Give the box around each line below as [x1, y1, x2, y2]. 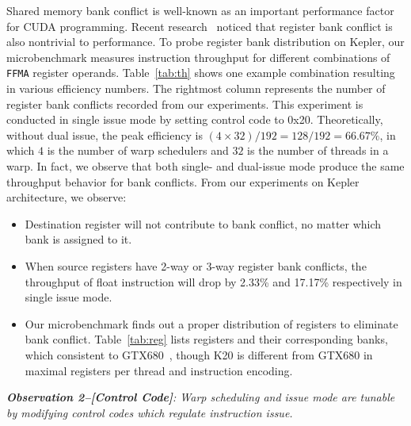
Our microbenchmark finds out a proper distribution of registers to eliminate [25, 315, 398, 332]
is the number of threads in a [247, 142, 389, 159]
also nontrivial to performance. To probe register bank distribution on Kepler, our [6, 33, 405, 50]
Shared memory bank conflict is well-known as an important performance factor [6, 2, 394, 18]
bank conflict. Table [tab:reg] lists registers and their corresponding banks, [25, 331, 388, 347]
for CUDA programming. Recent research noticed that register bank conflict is [6, 17, 393, 34]
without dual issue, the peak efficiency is [6, 126, 203, 143]
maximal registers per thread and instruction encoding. [25, 362, 293, 378]
